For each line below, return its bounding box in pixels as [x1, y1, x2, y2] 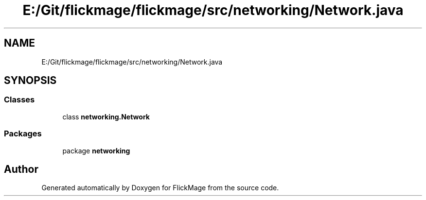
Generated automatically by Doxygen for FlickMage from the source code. [41, 183, 279, 192]
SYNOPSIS [4, 74, 57, 87]
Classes [4, 95, 35, 105]
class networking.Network [62, 112, 150, 121]
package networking [62, 146, 130, 155]
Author [4, 163, 38, 175]
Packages [4, 129, 42, 139]
